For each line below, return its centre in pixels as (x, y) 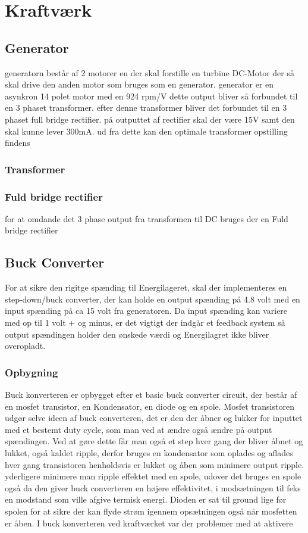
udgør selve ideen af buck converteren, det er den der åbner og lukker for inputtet (154, 418)
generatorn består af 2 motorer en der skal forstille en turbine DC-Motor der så (150, 72)
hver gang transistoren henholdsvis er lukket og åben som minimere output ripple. (155, 464)
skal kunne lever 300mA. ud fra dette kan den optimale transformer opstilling (146, 131)
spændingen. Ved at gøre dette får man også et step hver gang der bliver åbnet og (154, 441)
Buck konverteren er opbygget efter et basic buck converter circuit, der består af (151, 394)
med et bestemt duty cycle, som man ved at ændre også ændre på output (139, 429)
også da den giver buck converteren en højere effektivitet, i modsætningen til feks (153, 487)
